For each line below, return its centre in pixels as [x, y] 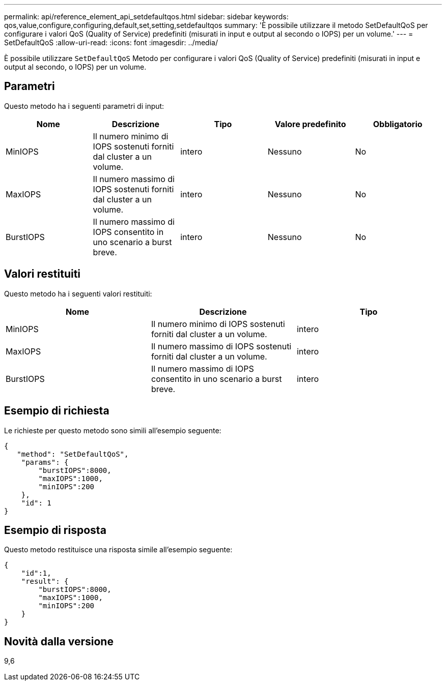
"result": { [45, 582]
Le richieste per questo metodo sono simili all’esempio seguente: [113, 430]
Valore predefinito [310, 124]
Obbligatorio [398, 124]
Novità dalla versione [59, 641]
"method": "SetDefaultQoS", [73, 454]
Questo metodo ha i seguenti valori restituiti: [78, 293]
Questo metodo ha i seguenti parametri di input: [84, 106]
